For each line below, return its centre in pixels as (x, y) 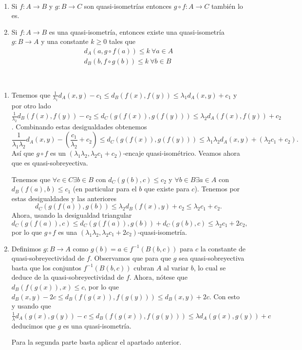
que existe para (167, 189)
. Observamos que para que (131, 258)
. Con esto (225, 296)
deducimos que (33, 325)
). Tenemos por (217, 189)
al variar (176, 267)
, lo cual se (210, 267)
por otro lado (31, 106)
